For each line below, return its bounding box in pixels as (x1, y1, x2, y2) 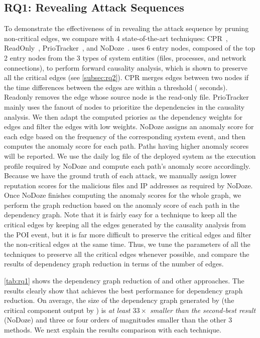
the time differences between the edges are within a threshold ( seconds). (4, 82, 228, 92)
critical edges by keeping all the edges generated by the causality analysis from (4, 219, 246, 230)
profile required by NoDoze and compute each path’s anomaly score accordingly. (4, 160, 250, 171)
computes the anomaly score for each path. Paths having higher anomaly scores (4, 141, 249, 151)
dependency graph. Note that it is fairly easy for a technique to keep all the (4, 209, 237, 220)
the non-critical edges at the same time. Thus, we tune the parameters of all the (4, 239, 250, 249)
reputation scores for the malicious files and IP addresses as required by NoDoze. (4, 180, 253, 190)
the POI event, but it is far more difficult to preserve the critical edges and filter (4, 229, 251, 239)
